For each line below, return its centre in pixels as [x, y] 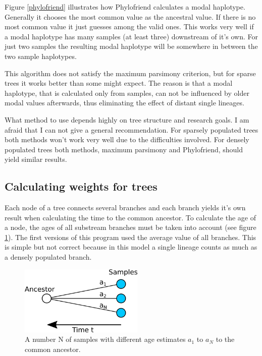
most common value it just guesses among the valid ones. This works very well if [129, 26]
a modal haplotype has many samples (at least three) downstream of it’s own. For [132, 36]
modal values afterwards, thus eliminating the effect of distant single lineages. [124, 103]
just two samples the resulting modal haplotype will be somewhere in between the [131, 46]
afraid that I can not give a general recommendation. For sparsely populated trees [132, 129]
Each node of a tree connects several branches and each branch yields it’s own [125, 207]
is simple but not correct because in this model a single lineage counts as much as [131, 247]
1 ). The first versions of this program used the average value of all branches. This [130, 237]
